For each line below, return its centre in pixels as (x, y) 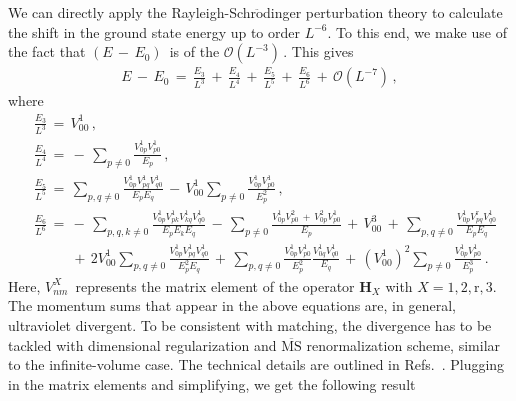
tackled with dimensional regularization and (142, 344)
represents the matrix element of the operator (215, 285)
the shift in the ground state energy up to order (154, 31)
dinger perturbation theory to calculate (383, 12)
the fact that (47, 51)
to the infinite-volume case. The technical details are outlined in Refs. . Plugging (256, 364)
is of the (194, 51)
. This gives (318, 51)
